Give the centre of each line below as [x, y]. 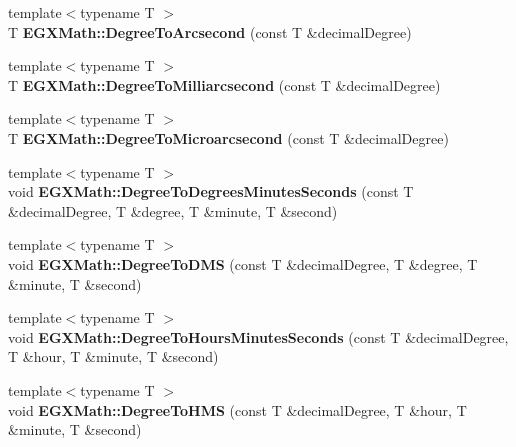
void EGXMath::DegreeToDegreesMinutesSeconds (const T [211, 191]
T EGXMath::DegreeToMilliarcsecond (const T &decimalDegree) [224, 84]
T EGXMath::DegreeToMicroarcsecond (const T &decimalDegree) [228, 137]
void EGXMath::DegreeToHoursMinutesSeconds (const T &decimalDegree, [258, 336]
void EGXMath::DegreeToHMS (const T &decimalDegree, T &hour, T [237, 409]
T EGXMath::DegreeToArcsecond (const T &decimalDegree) [210, 31]
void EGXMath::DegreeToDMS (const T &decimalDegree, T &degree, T [243, 263]
